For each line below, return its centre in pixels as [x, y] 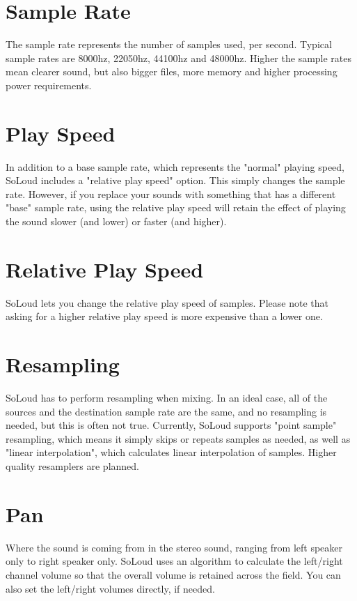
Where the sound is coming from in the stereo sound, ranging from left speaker [174, 547]
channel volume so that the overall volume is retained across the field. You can [173, 574]
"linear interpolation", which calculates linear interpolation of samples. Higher [171, 452]
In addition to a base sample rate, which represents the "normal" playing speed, [175, 166]
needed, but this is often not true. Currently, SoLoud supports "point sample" [171, 425]
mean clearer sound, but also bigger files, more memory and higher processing [172, 71]
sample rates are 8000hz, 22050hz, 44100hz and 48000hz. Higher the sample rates [179, 58]
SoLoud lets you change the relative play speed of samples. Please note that [167, 302]
